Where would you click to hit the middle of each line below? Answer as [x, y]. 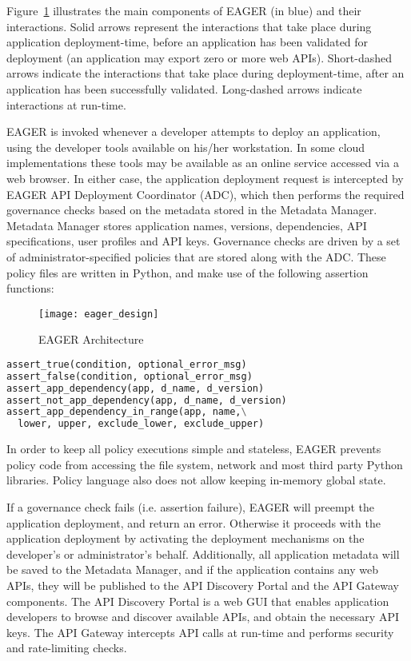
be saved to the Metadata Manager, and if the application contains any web [192, 569]
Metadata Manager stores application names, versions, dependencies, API [187, 225]
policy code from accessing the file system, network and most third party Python [205, 464]
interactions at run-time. [66, 104]
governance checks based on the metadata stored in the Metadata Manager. [192, 210]
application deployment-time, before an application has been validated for [188, 42]
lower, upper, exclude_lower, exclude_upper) [141, 424]
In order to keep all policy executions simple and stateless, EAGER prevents [194, 449]
